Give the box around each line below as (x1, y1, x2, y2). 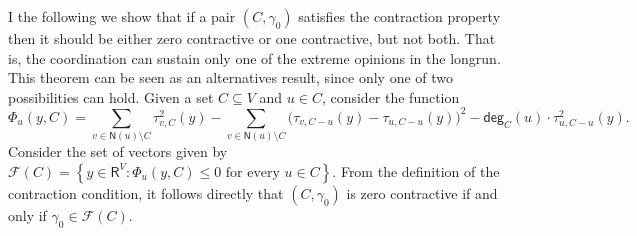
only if (8, 204, 47, 225)
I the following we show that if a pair (8, 6, 236, 26)
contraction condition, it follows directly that (8, 182, 284, 203)
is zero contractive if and (346, 182, 498, 203)
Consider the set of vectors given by (8, 141, 228, 162)
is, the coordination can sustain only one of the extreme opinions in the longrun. (8, 47, 501, 68)
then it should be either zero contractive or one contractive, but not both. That (8, 28, 496, 48)
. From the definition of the (332, 160, 500, 181)
